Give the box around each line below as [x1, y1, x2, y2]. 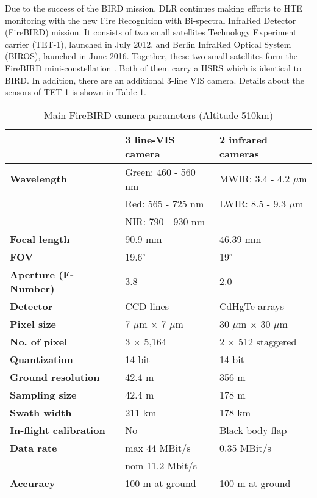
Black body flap [219, 422, 287, 437]
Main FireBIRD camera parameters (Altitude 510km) [44, 107, 273, 122]
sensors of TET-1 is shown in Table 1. [5, 85, 146, 98]
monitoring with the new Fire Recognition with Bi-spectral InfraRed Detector [5, 13, 296, 26]
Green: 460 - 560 [125, 164, 196, 179]
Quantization [10, 352, 73, 366]
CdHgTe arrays [219, 298, 284, 313]
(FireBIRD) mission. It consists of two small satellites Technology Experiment [5, 26, 297, 38]
